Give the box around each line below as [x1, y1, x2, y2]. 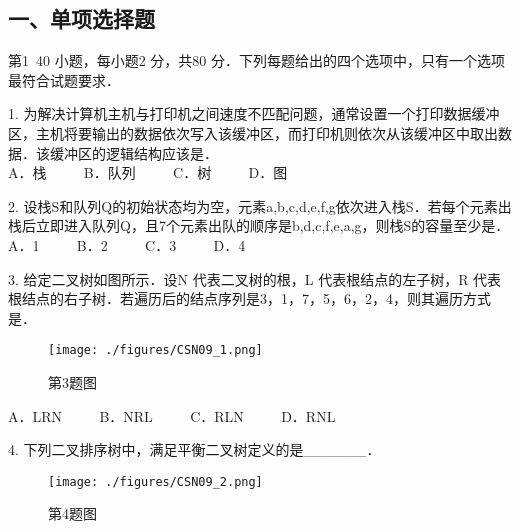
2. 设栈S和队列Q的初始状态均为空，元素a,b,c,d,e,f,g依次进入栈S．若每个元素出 [8, 195, 512, 216]
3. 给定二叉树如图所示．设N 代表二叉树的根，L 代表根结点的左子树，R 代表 [8, 268, 502, 289]
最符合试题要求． [8, 69, 120, 90]
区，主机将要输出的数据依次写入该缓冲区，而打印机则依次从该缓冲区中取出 [8, 122, 498, 143]
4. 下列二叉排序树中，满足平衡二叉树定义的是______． [8, 439, 381, 460]
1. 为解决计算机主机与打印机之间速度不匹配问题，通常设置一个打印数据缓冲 [8, 103, 500, 124]
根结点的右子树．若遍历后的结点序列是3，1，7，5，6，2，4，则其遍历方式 [8, 288, 491, 309]
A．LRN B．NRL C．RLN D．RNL [8, 405, 336, 426]
